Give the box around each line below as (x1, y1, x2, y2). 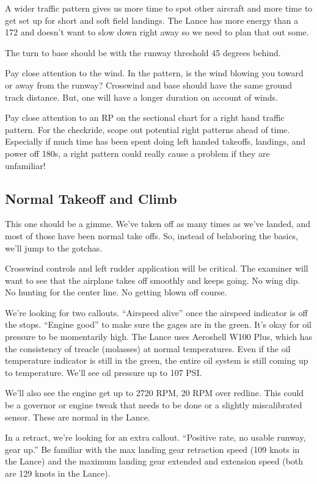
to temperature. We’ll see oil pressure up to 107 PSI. (5, 366, 202, 378)
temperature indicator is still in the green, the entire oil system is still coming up (5, 354, 308, 367)
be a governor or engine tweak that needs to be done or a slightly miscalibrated (5, 399, 302, 411)
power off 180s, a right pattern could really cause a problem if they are (5, 146, 270, 159)
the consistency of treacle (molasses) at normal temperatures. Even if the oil (5, 342, 291, 355)
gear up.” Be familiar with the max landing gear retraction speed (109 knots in (5, 442, 300, 455)
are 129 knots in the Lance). (5, 467, 111, 480)
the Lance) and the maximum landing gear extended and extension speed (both (5, 455, 304, 468)
